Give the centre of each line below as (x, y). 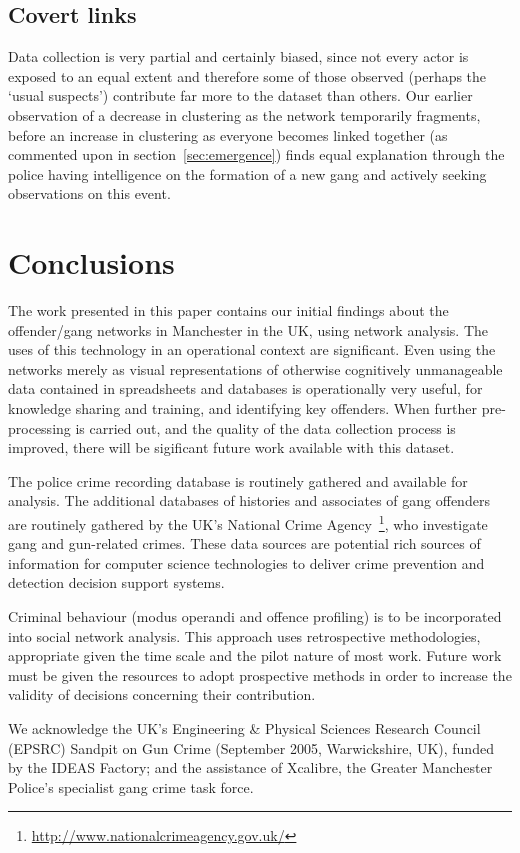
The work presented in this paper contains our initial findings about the (228, 310)
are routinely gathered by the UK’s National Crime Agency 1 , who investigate (248, 522)
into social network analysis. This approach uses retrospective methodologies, (244, 635)
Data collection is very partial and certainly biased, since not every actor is (238, 56)
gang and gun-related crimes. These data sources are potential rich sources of (244, 543)
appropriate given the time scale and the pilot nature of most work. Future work (255, 655)
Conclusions (91, 262)
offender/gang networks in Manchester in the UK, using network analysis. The (248, 329)
